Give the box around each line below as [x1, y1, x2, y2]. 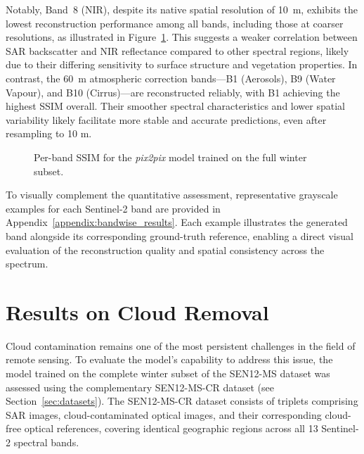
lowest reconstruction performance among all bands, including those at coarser [6, 15, 344, 30]
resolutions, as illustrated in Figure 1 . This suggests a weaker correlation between [6, 30, 358, 44]
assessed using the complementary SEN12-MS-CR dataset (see [6, 379, 275, 394]
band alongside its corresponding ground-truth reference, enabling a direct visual [6, 228, 353, 243]
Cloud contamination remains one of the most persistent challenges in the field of [6, 338, 356, 353]
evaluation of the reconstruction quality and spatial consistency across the [6, 242, 325, 257]
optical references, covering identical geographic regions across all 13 [24, 421, 318, 436]
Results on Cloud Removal [6, 297, 269, 326]
